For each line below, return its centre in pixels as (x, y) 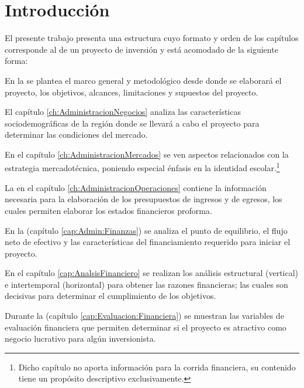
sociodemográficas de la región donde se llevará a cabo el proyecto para (132, 123)
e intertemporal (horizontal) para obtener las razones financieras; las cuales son (146, 284)
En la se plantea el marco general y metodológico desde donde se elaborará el (143, 80)
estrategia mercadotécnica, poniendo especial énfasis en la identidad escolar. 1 (142, 167)
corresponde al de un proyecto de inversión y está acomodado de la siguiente (141, 49)
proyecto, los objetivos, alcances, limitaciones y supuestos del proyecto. (132, 92)
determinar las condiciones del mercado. (76, 135)
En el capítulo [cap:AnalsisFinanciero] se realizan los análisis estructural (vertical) (152, 273)
